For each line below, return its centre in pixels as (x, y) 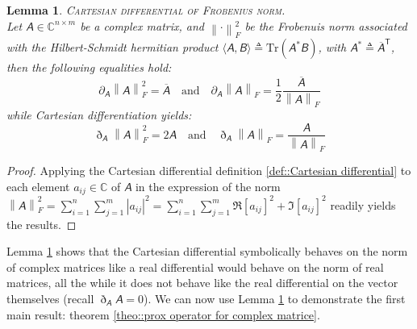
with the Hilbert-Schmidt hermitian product (113, 47)
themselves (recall (50, 298)
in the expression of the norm (208, 186)
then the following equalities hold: (89, 67)
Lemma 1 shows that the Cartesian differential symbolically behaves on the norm (207, 251)
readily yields (363, 204)
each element (38, 186)
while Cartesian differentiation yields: (99, 114)
